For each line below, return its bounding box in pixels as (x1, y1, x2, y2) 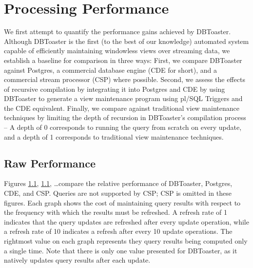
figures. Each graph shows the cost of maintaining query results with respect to (4, 197, 241, 207)
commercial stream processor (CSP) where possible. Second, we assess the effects (4, 74, 245, 84)
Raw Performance (4, 155, 96, 170)
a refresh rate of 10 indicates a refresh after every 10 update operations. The (4, 226, 233, 236)
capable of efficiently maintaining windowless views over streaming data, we (4, 45, 230, 56)
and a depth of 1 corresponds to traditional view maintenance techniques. (4, 131, 224, 142)
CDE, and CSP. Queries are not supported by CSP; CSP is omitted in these (4, 188, 232, 198)
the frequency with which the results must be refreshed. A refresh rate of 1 (4, 207, 227, 217)
